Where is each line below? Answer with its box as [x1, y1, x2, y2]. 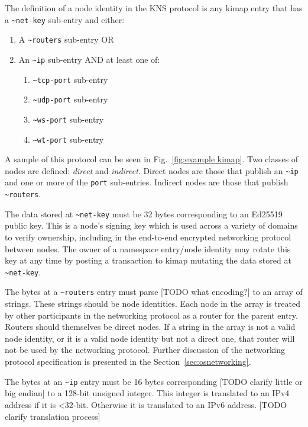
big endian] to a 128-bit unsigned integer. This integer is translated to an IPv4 [5, 387, 290, 399]
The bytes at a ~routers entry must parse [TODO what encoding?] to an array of [5, 285, 303, 298]
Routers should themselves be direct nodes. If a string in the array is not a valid [5, 320, 296, 333]
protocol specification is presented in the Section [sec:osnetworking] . [5, 355, 251, 368]
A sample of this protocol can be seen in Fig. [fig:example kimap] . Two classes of [5, 153, 299, 165]
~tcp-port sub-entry [33, 73, 108, 85]
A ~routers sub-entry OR [18, 33, 114, 46]
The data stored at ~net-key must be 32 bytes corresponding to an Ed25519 [5, 207, 283, 220]
